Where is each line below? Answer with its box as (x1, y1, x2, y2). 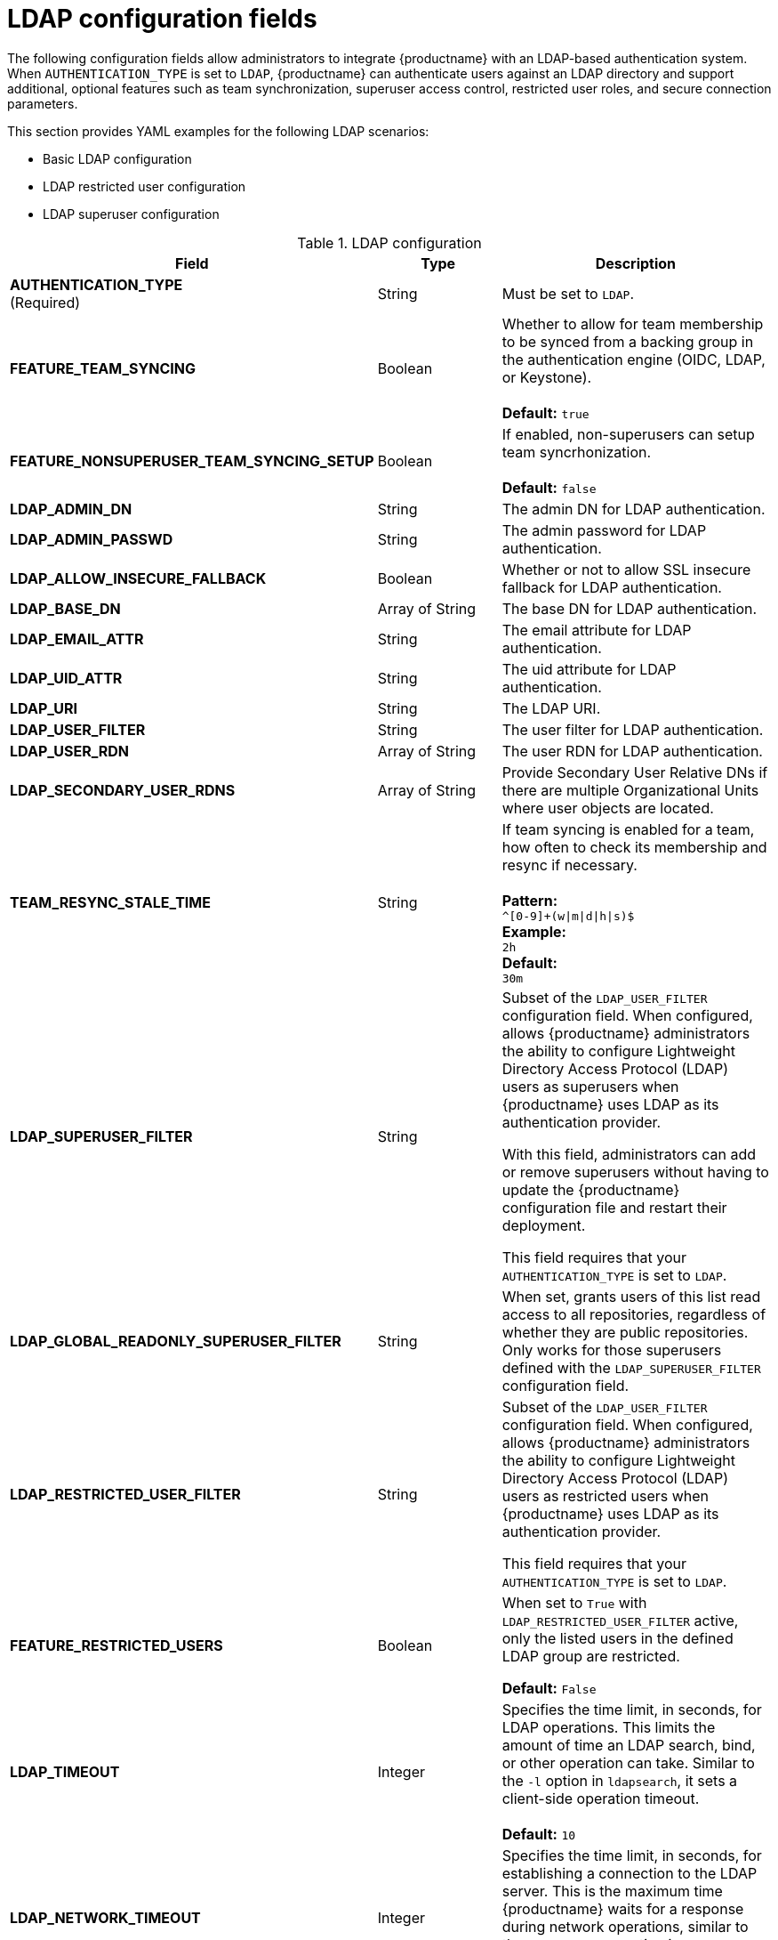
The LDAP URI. (501, 699, 601, 717)
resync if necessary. (501, 855, 638, 874)
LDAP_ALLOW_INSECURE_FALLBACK (10, 569, 267, 587)
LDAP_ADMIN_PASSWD (10, 529, 173, 548)
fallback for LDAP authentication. (501, 578, 722, 596)
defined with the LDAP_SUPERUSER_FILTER (501, 1358, 761, 1377)
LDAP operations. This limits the (501, 1718, 716, 1736)
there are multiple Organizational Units (501, 780, 759, 799)
